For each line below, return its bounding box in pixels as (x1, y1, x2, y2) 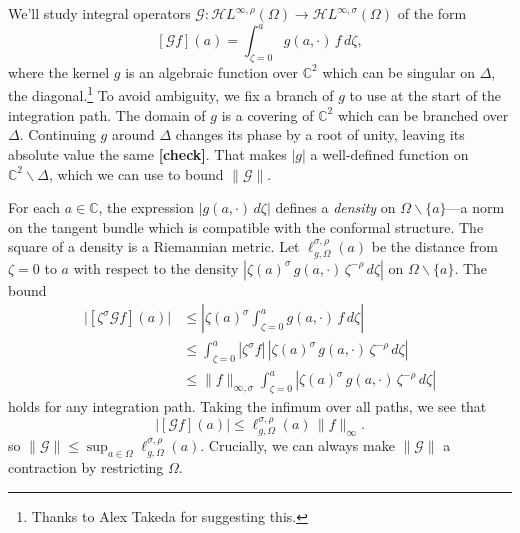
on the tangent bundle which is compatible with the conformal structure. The (8, 216, 484, 237)
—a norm (446, 197, 505, 218)
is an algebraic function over (125, 61, 299, 82)
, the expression (98, 197, 194, 218)
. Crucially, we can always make (200, 435, 395, 456)
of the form (397, 3, 467, 23)
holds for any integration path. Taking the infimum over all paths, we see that (8, 396, 487, 416)
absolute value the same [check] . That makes (8, 143, 287, 164)
